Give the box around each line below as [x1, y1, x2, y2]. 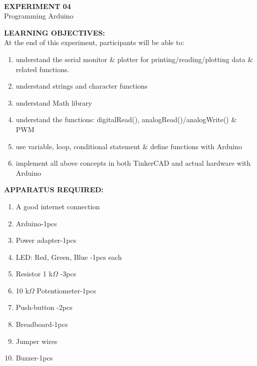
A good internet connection [16, 201, 100, 211]
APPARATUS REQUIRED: [4, 184, 104, 195]
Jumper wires [16, 335, 58, 346]
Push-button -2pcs [16, 302, 73, 312]
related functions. [16, 64, 70, 74]
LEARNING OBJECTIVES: [4, 27, 105, 38]
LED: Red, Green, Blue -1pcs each [16, 251, 122, 262]
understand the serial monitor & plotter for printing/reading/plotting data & [16, 54, 253, 64]
